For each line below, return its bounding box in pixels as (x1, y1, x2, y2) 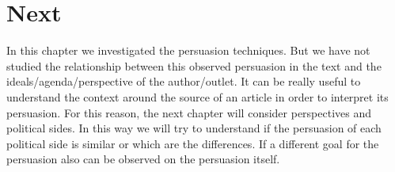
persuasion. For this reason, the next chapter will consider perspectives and (6, 104, 372, 120)
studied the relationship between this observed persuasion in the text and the (6, 57, 382, 74)
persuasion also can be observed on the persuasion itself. (6, 151, 280, 167)
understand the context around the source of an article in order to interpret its (6, 88, 389, 105)
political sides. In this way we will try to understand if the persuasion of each (6, 120, 382, 136)
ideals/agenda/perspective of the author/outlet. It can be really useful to (6, 73, 361, 90)
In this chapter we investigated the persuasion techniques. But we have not (6, 42, 370, 59)
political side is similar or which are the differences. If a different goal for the (6, 135, 379, 151)
